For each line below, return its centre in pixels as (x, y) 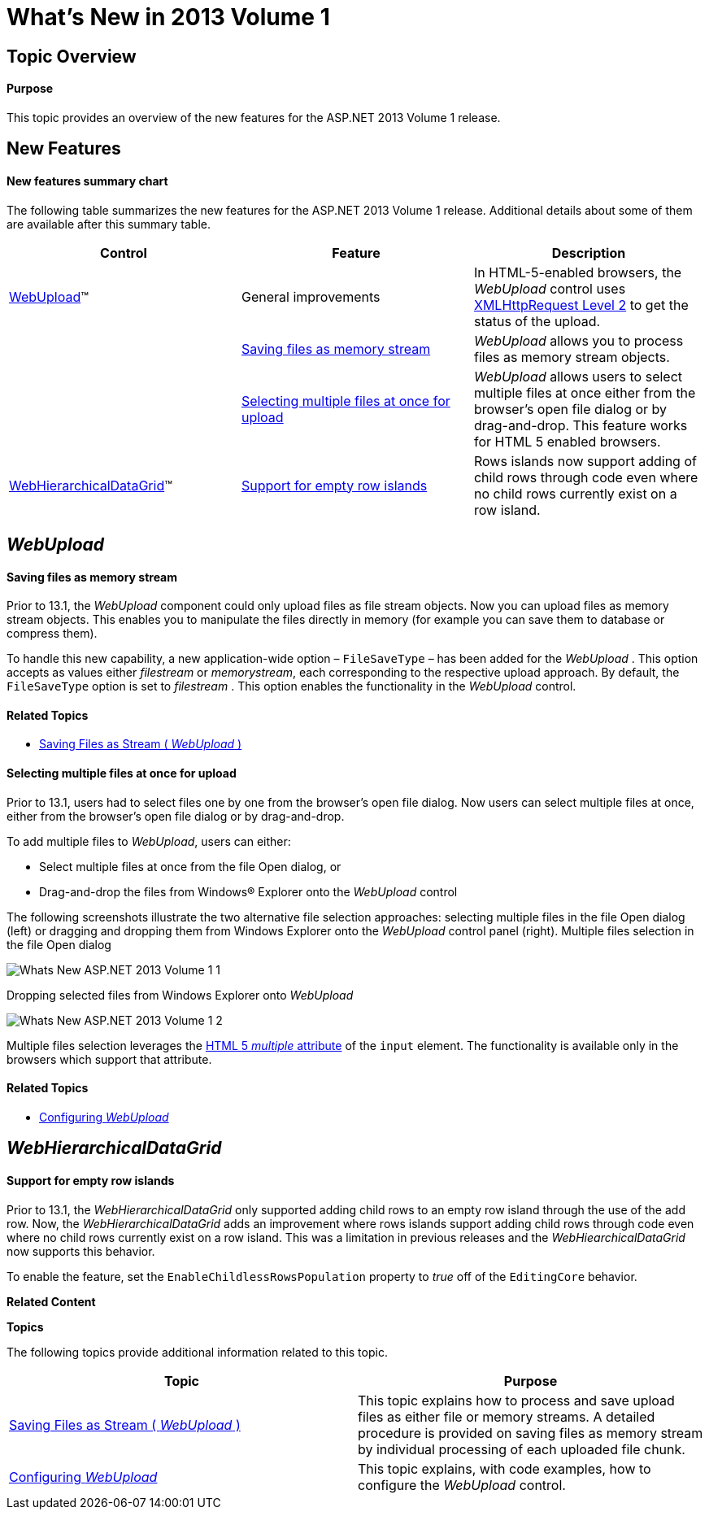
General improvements (311, 296)
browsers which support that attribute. (109, 1059)
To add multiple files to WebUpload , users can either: (149, 841)
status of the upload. (537, 321)
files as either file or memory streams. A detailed (507, 1416)
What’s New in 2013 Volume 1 (168, 17)
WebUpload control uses (550, 288)
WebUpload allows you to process (579, 340)
